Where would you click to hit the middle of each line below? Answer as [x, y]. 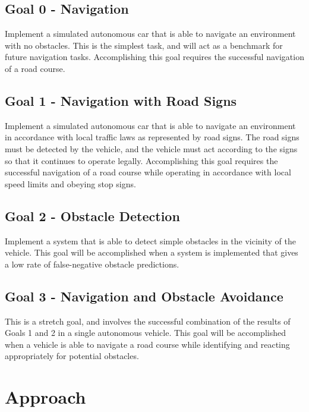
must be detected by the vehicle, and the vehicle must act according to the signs [151, 148]
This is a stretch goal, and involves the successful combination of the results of [148, 321]
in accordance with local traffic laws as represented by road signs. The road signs [152, 137]
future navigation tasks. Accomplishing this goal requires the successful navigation [154, 57]
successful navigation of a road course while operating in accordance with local [148, 172]
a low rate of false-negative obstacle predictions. [92, 264]
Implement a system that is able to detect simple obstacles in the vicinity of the [150, 240]
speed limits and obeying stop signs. [70, 183]
